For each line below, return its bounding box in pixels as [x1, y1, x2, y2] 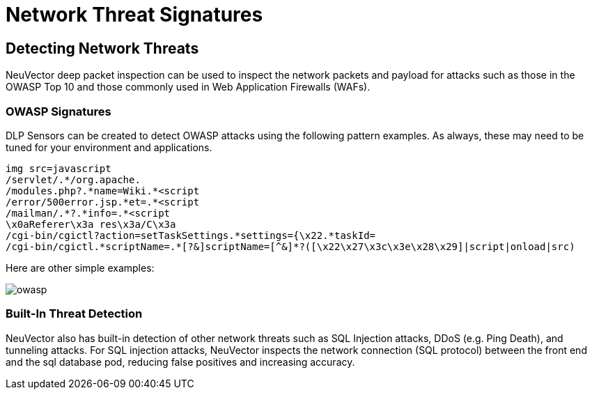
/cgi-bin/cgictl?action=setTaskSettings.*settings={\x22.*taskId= [6, 229, 376, 241]
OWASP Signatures [6, 104, 111, 118]
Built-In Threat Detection [6, 307, 143, 321]
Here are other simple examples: [6, 261, 155, 274]
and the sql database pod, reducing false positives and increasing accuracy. [6, 355, 355, 368]
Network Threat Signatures [6, 3, 263, 26]
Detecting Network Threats [6, 39, 199, 57]
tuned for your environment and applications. [6, 141, 212, 153]
